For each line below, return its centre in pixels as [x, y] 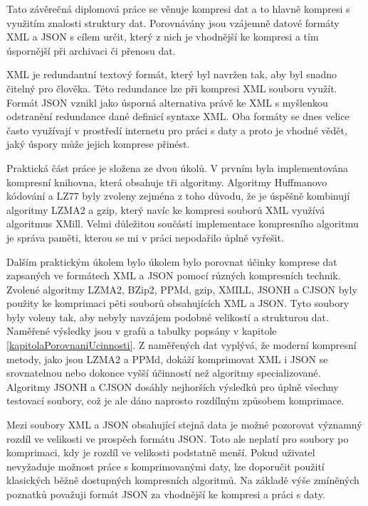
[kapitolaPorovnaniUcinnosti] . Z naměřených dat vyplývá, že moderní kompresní [182, 345]
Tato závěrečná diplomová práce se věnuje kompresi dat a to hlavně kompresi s [178, 9]
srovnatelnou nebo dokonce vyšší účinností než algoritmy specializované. [164, 373]
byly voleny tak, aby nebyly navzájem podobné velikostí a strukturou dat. [168, 317]
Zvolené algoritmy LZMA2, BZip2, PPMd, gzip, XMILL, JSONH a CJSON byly [182, 289]
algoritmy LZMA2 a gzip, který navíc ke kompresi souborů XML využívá [166, 209]
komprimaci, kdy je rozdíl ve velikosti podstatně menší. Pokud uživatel [161, 452]
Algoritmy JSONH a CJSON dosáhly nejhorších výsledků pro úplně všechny [173, 386]
